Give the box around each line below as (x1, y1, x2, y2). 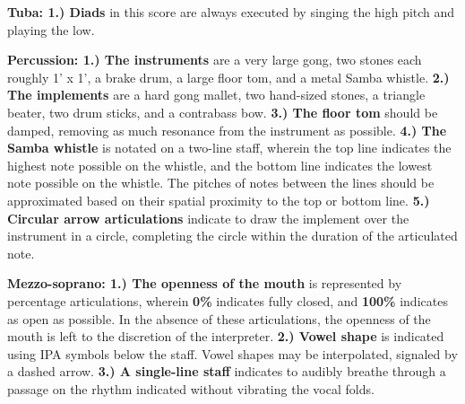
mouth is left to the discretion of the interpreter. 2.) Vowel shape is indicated (7, 327, 444, 346)
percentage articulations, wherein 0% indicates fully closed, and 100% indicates (7, 291, 448, 310)
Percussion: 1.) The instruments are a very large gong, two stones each (7, 50, 422, 69)
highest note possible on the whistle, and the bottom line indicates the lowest (7, 155, 433, 174)
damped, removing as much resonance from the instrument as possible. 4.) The (7, 120, 447, 139)
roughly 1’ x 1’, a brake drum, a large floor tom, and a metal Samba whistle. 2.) (7, 67, 450, 86)
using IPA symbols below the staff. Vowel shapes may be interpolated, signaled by (7, 344, 458, 363)
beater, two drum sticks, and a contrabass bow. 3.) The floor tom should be (7, 102, 438, 121)
